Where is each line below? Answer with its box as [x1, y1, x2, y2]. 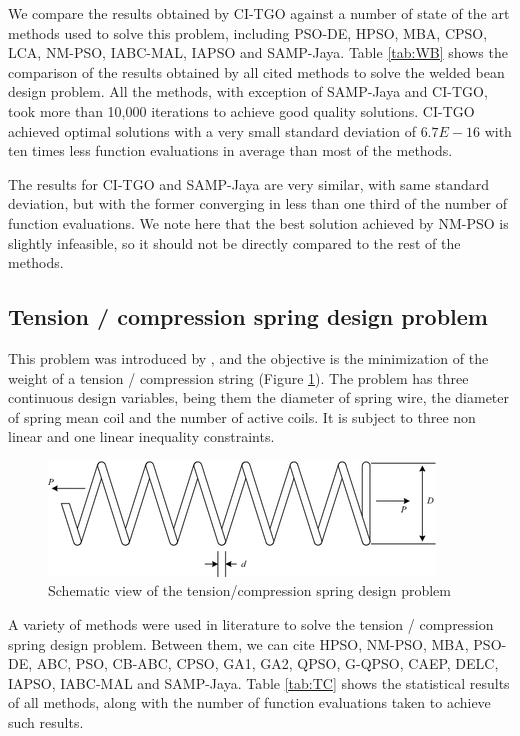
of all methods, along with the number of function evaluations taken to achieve [8, 692, 491, 713]
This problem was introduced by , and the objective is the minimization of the [8, 347, 489, 368]
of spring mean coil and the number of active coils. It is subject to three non [8, 406, 476, 427]
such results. [8, 712, 84, 733]
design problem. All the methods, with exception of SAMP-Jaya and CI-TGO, [8, 81, 488, 102]
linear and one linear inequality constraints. [8, 426, 275, 447]
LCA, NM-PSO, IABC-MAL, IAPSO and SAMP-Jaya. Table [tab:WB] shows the [8, 42, 508, 63]
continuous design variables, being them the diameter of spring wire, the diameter [8, 387, 510, 408]
